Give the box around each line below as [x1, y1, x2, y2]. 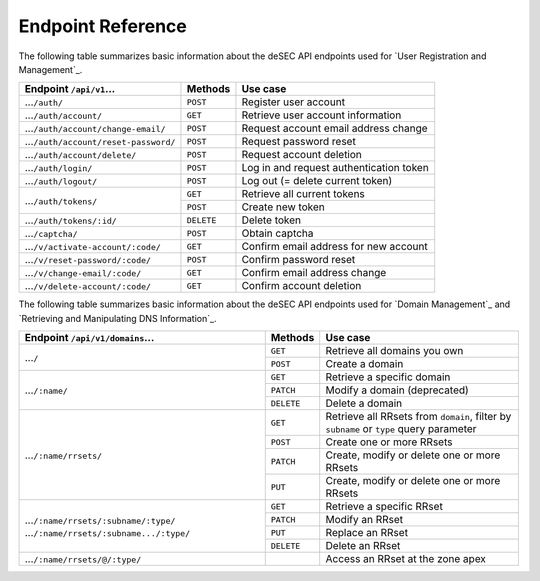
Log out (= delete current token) [241, 174, 393, 188]
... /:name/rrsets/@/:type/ [24, 552, 142, 566]
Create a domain [325, 357, 404, 371]
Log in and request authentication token [241, 161, 429, 175]
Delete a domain [325, 396, 403, 410]
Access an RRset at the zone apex [325, 552, 487, 566]
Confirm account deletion [241, 279, 362, 293]
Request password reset [241, 135, 357, 149]
